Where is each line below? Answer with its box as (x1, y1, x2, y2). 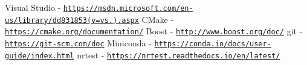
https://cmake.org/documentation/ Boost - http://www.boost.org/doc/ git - (5, 25, 303, 37)
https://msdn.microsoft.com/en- (63, 4, 193, 13)
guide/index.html (5, 51, 74, 60)
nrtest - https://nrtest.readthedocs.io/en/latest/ (77, 48, 280, 61)
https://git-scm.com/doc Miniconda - (5, 36, 152, 49)
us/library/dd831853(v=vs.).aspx (5, 16, 139, 25)
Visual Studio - (5, 1, 61, 13)
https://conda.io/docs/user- (154, 39, 271, 48)
